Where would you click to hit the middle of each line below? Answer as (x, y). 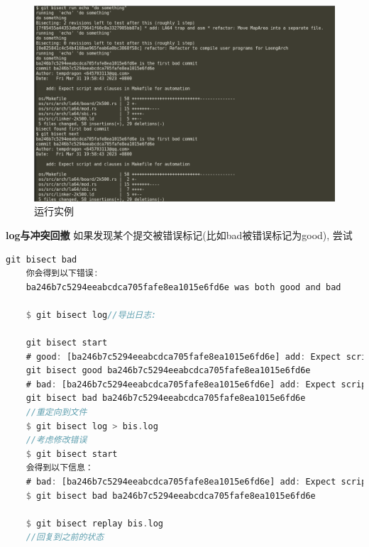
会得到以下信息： (60, 468)
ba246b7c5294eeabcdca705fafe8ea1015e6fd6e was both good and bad (183, 287)
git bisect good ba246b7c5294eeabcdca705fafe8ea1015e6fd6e (168, 371)
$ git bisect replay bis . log (94, 523)
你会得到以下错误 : (62, 273)
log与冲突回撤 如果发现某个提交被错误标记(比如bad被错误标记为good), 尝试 (179, 234)
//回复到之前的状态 (65, 537)
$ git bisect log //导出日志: (91, 315)
